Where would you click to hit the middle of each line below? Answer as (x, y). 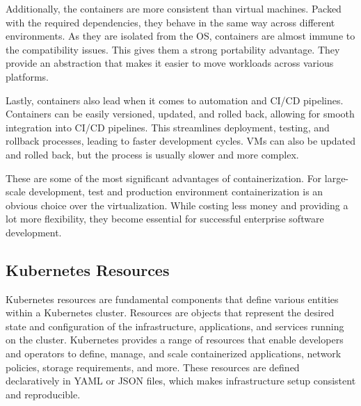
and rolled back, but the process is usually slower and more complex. (152, 154)
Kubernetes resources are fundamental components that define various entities (172, 299)
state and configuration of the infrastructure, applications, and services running (175, 326)
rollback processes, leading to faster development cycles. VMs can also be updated (181, 141)
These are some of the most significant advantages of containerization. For (164, 178)
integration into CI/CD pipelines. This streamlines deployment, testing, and (168, 127)
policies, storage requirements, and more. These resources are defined (153, 367)
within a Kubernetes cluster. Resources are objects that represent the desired (170, 312)
